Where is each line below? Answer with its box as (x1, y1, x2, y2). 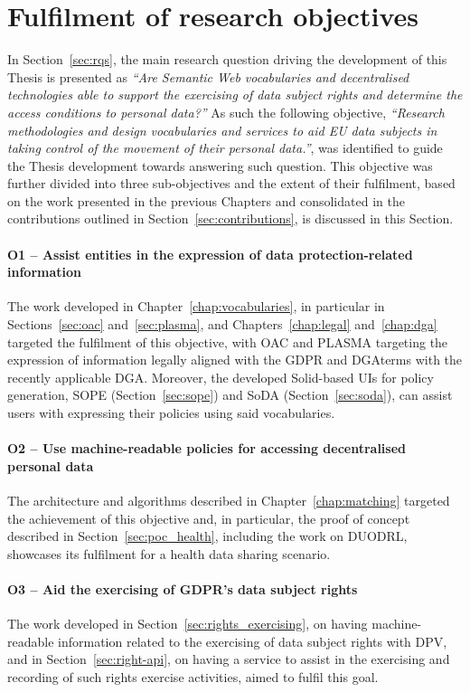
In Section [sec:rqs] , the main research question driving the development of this (7, 50, 447, 69)
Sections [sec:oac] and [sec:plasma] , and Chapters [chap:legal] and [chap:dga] (7, 315, 437, 334)
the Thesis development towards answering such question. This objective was (7, 156, 433, 175)
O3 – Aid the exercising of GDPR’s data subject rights (7, 579, 358, 598)
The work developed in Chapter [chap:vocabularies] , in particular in (7, 297, 385, 316)
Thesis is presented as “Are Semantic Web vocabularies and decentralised (7, 67, 409, 86)
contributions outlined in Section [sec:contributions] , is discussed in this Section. (7, 209, 454, 228)
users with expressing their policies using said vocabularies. (7, 403, 335, 422)
